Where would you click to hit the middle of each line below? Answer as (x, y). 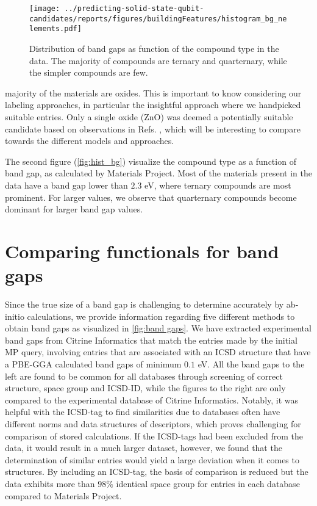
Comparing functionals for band (142, 251)
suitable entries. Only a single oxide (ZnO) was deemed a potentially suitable (149, 116)
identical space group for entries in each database (208, 483)
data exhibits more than (50, 483)
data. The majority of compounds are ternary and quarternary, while (158, 60)
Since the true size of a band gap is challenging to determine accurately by (144, 304)
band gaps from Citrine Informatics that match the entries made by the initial (151, 340)
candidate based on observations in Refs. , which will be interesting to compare (153, 128)
